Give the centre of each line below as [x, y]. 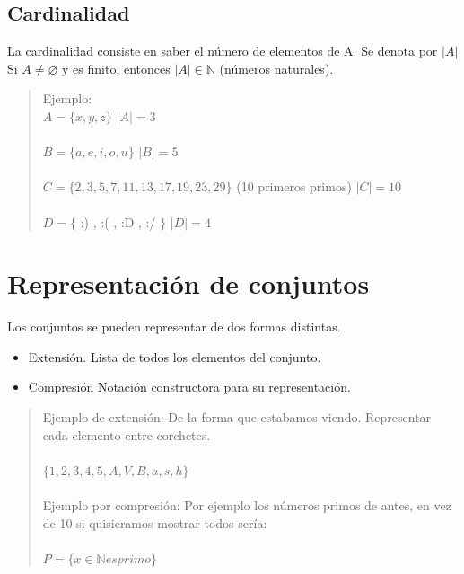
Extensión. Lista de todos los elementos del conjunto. [175, 356]
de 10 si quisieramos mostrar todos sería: [155, 522]
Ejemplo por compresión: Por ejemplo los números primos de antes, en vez [247, 505]
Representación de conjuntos [188, 283]
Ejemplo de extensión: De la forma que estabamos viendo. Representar [237, 417]
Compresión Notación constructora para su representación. [189, 387]
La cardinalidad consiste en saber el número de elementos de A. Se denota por [223, 51]
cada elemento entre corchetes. [127, 434]
